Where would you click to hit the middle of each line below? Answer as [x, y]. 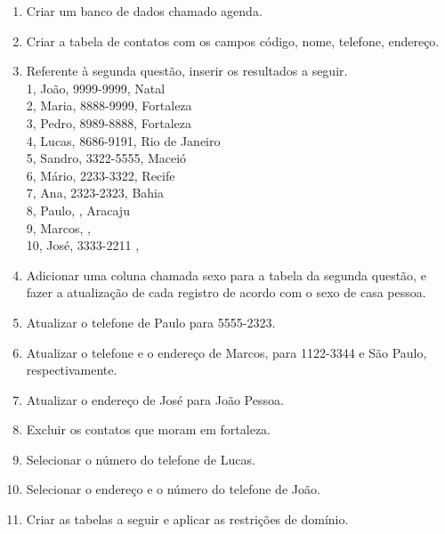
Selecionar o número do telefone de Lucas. [141, 459]
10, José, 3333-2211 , [83, 245]
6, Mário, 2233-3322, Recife [101, 175]
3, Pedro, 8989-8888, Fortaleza [109, 122]
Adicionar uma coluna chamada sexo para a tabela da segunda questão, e [226, 275]
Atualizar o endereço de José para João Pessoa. [155, 399]
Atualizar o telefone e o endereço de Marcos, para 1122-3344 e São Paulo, [227, 352]
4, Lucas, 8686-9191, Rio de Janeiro [123, 140]
